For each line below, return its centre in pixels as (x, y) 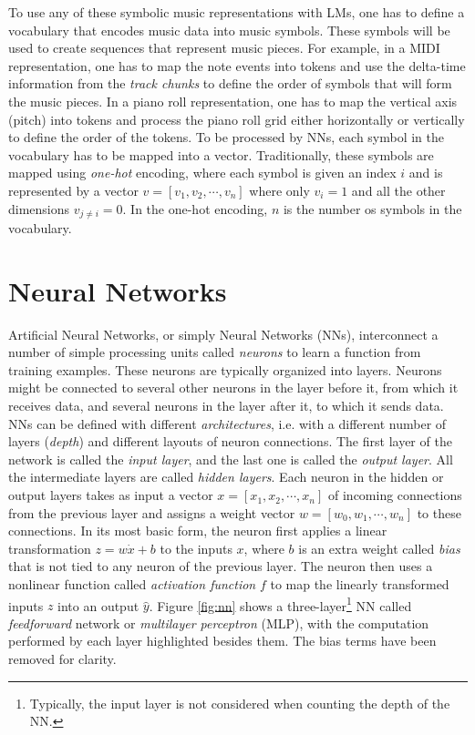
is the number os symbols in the (372, 208)
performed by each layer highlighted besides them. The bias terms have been (222, 641)
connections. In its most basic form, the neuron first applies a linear (198, 531)
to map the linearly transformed (360, 584)
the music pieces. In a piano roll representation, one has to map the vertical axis (233, 101)
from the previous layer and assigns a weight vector (152, 512)
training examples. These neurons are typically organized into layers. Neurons (225, 369)
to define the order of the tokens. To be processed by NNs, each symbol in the (227, 137)
